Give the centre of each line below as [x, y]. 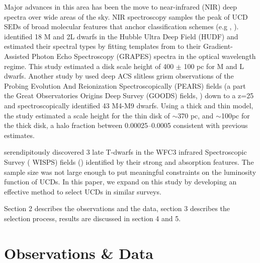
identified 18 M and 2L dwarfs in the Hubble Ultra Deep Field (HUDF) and [121, 36]
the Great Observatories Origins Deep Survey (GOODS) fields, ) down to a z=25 [129, 95]
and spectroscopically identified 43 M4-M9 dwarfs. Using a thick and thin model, [129, 105]
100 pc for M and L [214, 66]
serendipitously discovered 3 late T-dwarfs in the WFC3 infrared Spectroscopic [125, 152]
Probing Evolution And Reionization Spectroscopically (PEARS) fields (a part [125, 85]
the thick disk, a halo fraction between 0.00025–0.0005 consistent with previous [126, 125]
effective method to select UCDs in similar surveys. [83, 191]
